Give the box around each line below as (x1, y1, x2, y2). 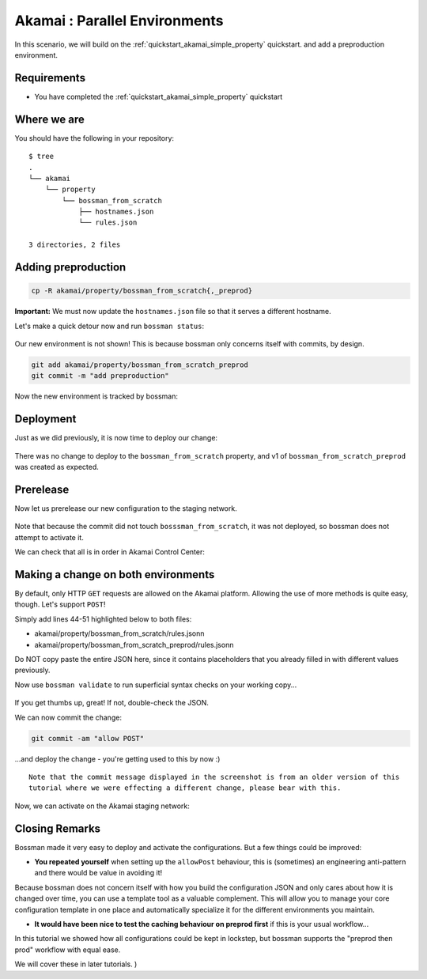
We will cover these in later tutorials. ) (14, 959, 138, 969)
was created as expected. (14, 463, 99, 472)
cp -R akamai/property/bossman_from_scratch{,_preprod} (31, 286, 253, 296)
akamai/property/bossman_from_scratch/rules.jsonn (34, 629, 205, 638)
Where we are (14, 112, 85, 126)
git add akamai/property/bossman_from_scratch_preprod (31, 361, 248, 369)
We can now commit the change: (14, 713, 123, 722)
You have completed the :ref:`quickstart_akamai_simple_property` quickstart (34, 92, 283, 101)
